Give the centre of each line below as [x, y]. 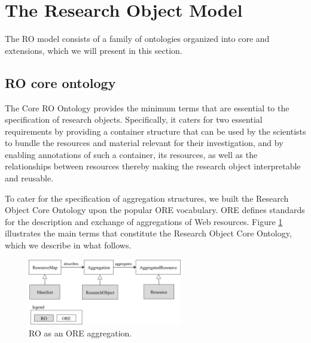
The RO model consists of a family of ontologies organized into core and [137, 39]
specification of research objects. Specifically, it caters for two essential [134, 119]
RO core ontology [60, 82]
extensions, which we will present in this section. [94, 50]
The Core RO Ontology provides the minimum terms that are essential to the [147, 107]
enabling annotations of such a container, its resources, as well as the [131, 154]
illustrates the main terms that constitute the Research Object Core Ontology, [148, 233]
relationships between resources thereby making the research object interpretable [153, 166]
